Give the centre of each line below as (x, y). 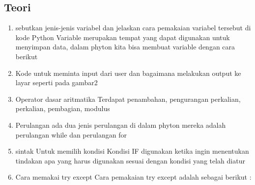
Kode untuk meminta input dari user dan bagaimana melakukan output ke (128, 73)
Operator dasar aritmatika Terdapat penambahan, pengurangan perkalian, (128, 99)
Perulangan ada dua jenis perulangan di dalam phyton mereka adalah (121, 125)
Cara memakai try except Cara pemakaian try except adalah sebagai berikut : (133, 177)
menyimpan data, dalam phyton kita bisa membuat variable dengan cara (125, 47)
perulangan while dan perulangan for (71, 134)
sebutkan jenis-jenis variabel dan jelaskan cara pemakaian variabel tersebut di (133, 28)
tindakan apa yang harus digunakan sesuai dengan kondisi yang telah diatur (130, 160)
